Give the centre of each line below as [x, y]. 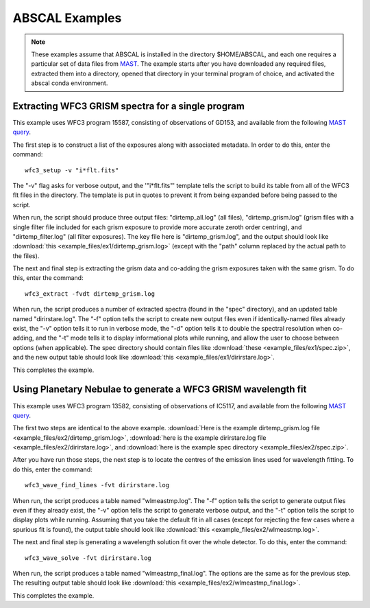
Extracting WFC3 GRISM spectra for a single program [128, 106]
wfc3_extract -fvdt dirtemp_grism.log [90, 294]
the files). [26, 256]
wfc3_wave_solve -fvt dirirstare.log [88, 558]
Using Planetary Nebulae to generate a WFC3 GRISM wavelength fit [160, 389]
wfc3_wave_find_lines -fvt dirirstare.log [97, 485]
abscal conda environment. [70, 83]
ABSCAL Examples [67, 18]
